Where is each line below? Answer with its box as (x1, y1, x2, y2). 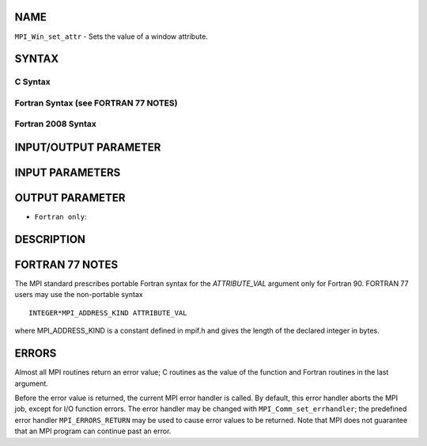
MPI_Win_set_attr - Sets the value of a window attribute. (14, 32, 209, 41)
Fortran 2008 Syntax (14, 119, 96, 130)
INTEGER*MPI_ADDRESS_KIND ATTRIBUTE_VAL (28, 308, 187, 317)
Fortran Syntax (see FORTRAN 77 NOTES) (14, 97, 178, 109)
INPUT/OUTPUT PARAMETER (14, 141, 161, 154)
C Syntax (14, 76, 51, 87)
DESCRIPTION (14, 232, 86, 246)
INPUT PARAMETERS (14, 166, 121, 180)
